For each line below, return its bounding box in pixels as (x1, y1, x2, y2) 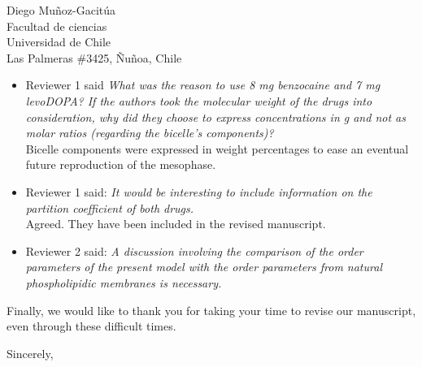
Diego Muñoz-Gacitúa (7, 2, 116, 18)
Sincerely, (7, 344, 54, 361)
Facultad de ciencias (7, 17, 107, 34)
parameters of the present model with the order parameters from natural (25, 258, 382, 275)
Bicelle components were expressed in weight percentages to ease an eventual (25, 140, 409, 157)
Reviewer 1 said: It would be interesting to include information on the (25, 183, 372, 200)
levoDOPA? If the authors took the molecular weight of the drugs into (25, 92, 372, 109)
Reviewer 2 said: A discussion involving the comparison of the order (25, 242, 363, 259)
